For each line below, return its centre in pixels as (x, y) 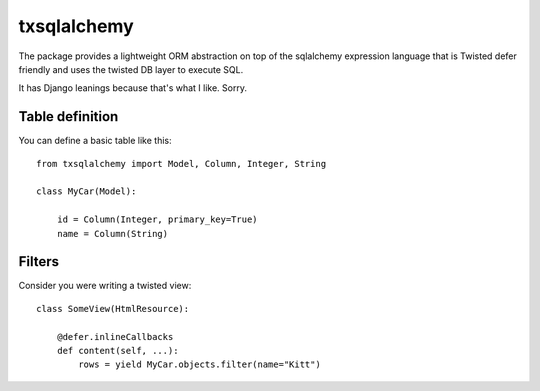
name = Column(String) (112, 233)
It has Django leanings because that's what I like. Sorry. (132, 88)
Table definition (68, 116)
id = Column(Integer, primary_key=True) (157, 219)
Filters (39, 261)
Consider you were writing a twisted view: (105, 286)
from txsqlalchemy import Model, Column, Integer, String (181, 163)
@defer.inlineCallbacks (115, 336)
